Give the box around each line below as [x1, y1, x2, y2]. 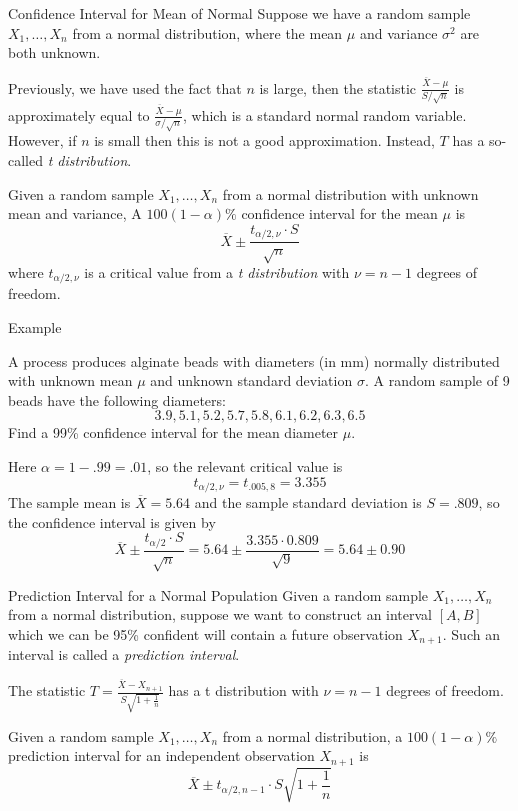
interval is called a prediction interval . [8, 644, 240, 665]
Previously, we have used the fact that [8, 77, 242, 98]
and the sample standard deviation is [194, 492, 422, 513]
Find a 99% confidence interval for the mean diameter [8, 422, 339, 443]
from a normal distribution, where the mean [72, 22, 343, 43]
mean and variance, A [8, 203, 142, 224]
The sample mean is [8, 492, 131, 513]
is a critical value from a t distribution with [84, 262, 350, 283]
